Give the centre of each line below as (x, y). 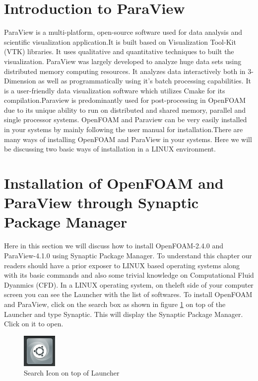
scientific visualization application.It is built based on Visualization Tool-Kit (120, 41)
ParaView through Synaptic (101, 202)
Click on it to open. (34, 324)
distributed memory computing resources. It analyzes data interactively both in (125, 71)
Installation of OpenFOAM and (114, 183)
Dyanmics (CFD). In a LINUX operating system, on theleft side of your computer (129, 284)
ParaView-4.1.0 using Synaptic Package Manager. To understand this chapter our (128, 255)
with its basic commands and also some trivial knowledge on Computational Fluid (129, 275)
